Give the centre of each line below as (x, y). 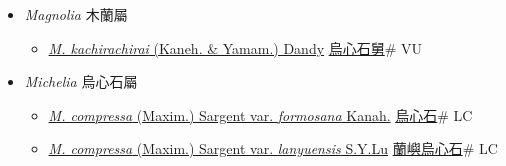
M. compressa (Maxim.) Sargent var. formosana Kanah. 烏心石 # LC (260, 114)
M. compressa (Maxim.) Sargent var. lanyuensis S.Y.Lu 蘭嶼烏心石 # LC (273, 148)
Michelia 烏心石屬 (81, 81)
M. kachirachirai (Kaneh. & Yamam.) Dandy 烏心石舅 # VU (235, 47)
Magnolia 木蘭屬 (76, 14)
